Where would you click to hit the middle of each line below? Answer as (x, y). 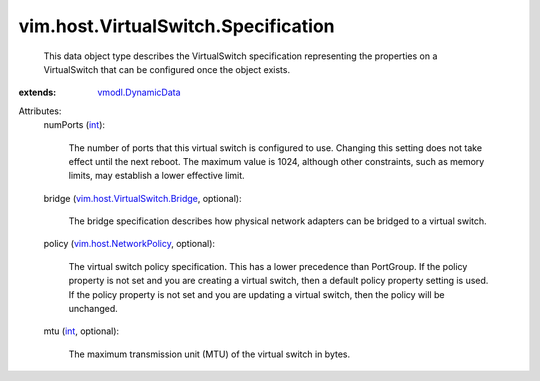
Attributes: (40, 111)
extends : (37, 92)
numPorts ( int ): (74, 125)
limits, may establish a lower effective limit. (156, 176)
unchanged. (93, 309)
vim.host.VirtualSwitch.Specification (176, 26)
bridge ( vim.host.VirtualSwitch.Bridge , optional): (142, 198)
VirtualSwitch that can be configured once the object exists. (166, 69)
